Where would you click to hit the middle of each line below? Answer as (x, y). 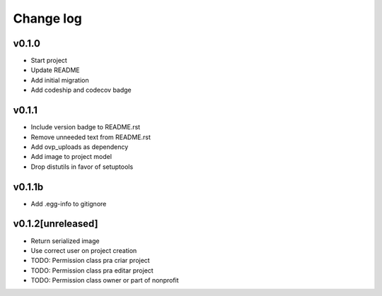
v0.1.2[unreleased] (56, 224)
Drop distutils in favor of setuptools (82, 167)
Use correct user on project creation (84, 250)
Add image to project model (71, 157)
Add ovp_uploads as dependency (80, 147)
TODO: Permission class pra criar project (90, 261)
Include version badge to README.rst (86, 127)
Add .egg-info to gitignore (69, 203)
